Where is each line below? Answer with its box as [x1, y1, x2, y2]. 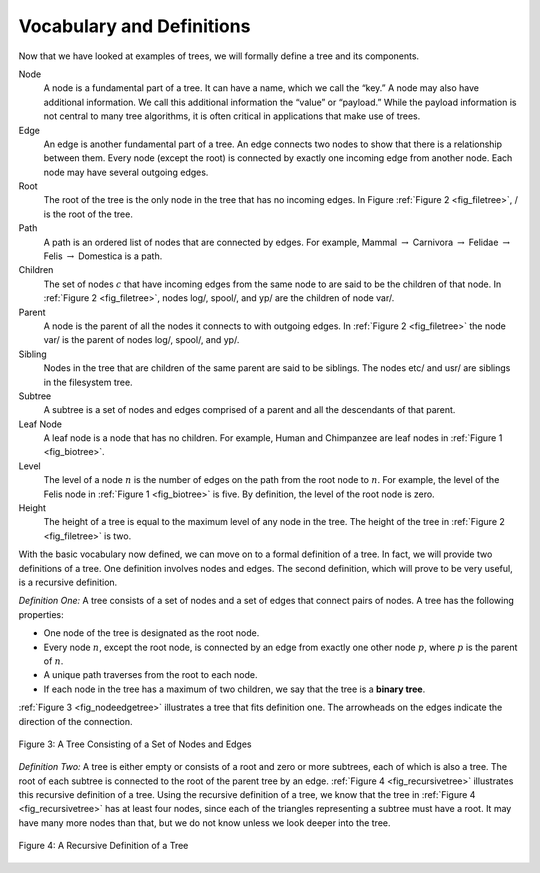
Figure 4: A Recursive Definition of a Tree [18, 840, 189, 852]
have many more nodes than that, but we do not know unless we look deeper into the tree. [18, 816, 391, 829]
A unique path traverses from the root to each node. [43, 669, 258, 681]
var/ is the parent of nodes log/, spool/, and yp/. [43, 334, 240, 346]
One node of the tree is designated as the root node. [43, 627, 260, 639]
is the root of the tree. [43, 208, 134, 220]
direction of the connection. [18, 715, 133, 727]
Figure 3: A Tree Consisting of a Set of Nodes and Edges [18, 738, 252, 750]
